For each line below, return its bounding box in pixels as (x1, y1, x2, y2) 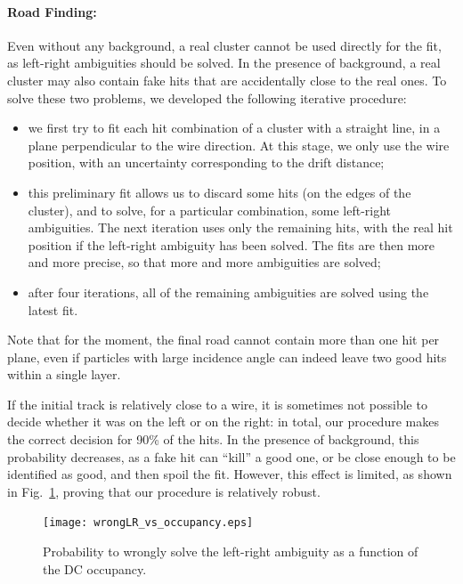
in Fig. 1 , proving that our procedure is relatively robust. (7, 482, 321, 500)
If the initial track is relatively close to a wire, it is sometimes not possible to (7, 394, 427, 413)
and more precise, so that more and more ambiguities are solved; (28, 253, 381, 272)
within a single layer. (7, 365, 121, 384)
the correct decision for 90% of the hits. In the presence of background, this (7, 430, 419, 449)
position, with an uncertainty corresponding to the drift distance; (28, 153, 385, 172)
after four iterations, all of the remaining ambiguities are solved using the (28, 282, 429, 301)
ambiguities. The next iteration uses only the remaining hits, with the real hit (28, 218, 453, 237)
